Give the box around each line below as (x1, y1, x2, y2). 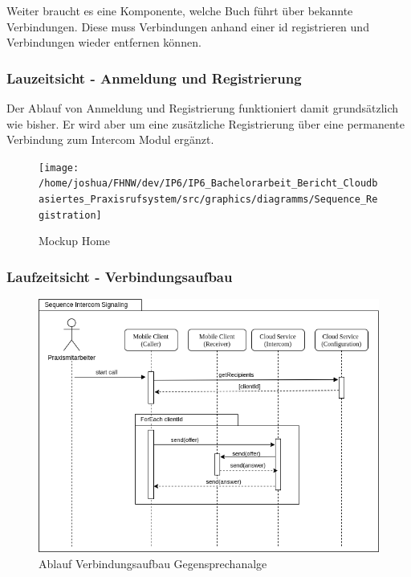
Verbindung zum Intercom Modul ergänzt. (6, 131, 214, 148)
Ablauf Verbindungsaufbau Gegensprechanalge (39, 555, 267, 571)
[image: (39, 162, 79, 174)
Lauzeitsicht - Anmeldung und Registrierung (6, 68, 302, 88)
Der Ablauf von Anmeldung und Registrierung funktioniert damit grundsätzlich (6, 100, 399, 116)
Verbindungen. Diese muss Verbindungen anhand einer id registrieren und (6, 18, 369, 35)
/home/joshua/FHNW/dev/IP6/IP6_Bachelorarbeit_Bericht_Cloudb (39, 178, 378, 190)
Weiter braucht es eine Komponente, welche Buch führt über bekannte (6, 2, 353, 18)
